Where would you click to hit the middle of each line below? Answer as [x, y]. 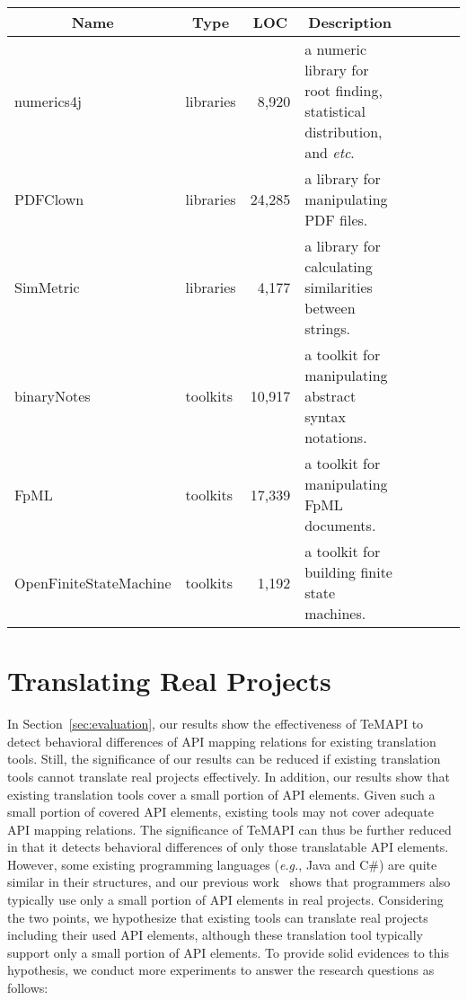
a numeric [336, 49]
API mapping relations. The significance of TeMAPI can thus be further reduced [229, 829]
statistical [335, 111]
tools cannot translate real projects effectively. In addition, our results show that [229, 776]
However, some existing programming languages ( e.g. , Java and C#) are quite [222, 864]
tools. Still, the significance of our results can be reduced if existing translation [224, 759]
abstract [330, 396]
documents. [340, 525]
